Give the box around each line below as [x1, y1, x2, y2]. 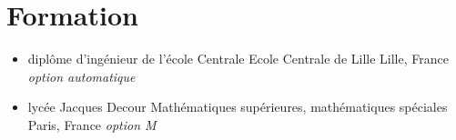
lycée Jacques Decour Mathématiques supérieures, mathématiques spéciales [27, 97, 448, 116]
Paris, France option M [27, 115, 157, 134]
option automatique [27, 66, 136, 85]
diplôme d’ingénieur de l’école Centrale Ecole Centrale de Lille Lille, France [27, 49, 449, 68]
